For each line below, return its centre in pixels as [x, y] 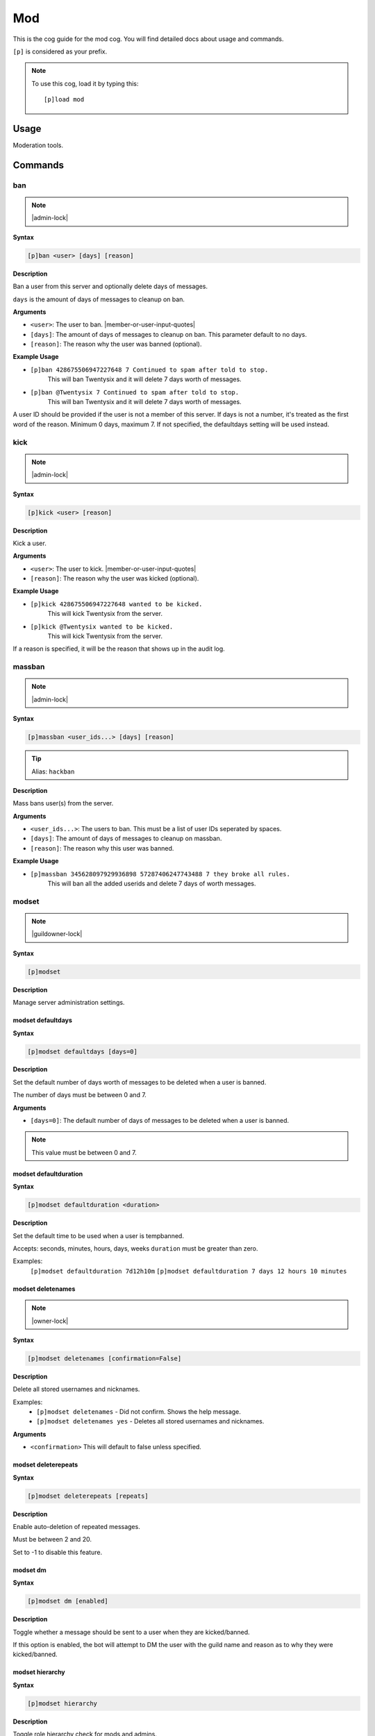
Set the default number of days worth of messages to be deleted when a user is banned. [140, 1082]
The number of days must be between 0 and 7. [80, 1095]
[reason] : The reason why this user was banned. [102, 848]
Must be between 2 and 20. [52, 1539]
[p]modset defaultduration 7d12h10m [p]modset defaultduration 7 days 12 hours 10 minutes [189, 1271]
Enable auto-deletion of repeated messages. [76, 1526]
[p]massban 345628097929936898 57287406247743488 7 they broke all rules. [160, 874]
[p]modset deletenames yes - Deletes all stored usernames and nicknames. [150, 1421]
